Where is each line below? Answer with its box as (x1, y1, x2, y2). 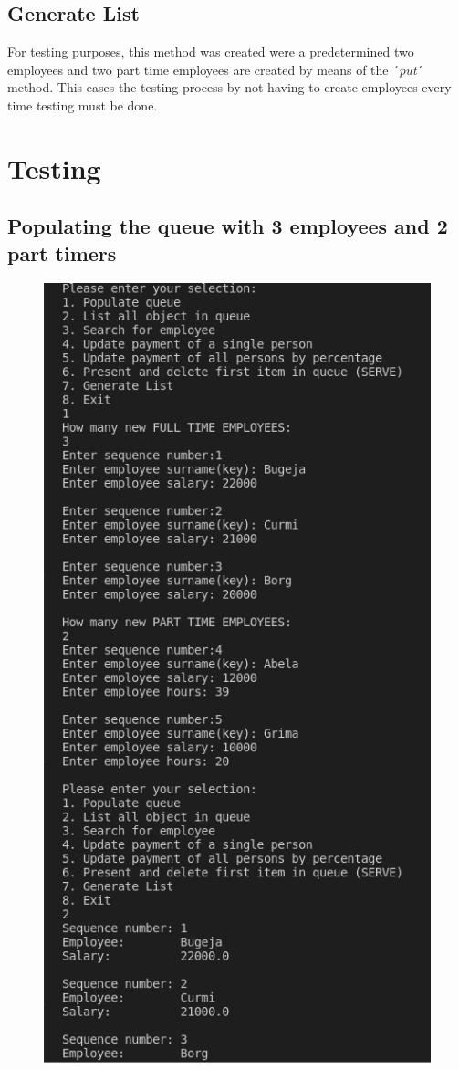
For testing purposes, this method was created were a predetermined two (7, 42, 414, 61)
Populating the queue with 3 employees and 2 (7, 212, 448, 240)
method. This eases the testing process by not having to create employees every (7, 78, 452, 97)
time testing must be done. (7, 95, 158, 114)
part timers (7, 238, 117, 267)
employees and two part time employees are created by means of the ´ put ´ (7, 59, 423, 79)
